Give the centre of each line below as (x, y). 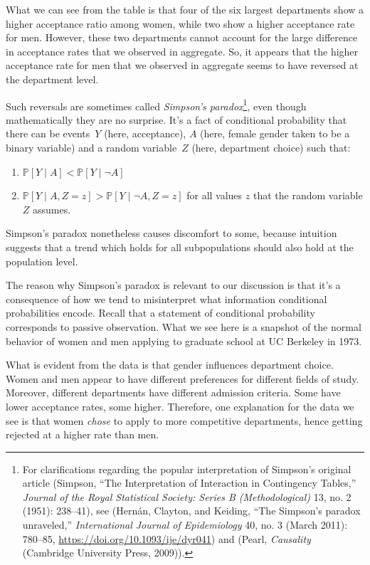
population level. (42, 261)
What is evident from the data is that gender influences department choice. (170, 365)
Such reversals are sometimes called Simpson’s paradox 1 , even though (156, 105)
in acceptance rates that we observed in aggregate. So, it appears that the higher (182, 51)
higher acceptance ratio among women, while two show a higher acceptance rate (180, 23)
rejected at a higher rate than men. (83, 434)
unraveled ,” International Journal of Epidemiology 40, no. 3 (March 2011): (185, 525)
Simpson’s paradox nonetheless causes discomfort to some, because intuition (171, 233)
